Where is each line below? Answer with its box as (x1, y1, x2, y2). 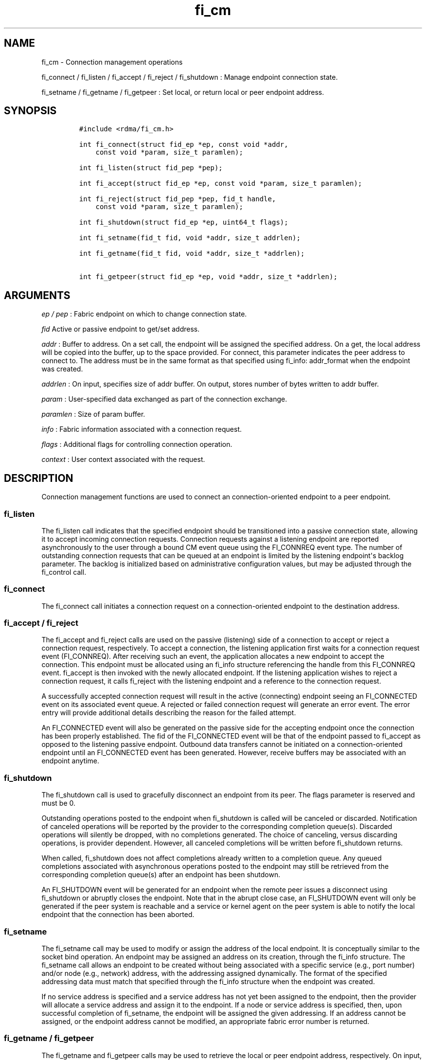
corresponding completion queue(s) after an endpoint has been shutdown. (41, 870, 281, 879)
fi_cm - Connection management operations (41, 57, 183, 66)
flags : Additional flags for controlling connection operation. (41, 440, 232, 449)
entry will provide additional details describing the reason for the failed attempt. (41, 708, 296, 717)
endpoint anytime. (41, 757, 99, 765)
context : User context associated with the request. (41, 455, 205, 464)
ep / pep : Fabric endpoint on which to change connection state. (41, 310, 247, 318)
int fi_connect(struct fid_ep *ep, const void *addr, (79, 141, 288, 149)
